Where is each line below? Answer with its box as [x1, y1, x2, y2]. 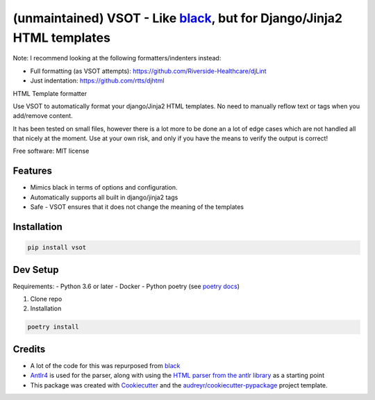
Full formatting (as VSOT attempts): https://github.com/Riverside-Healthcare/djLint [30, 67, 267, 75]
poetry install [27, 323, 79, 331]
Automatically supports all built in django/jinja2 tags [30, 193, 178, 201]
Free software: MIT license [12, 147, 90, 156]
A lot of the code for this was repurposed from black [30, 361, 181, 369]
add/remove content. [12, 112, 73, 120]
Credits [12, 343, 46, 355]
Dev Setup [12, 264, 59, 276]
